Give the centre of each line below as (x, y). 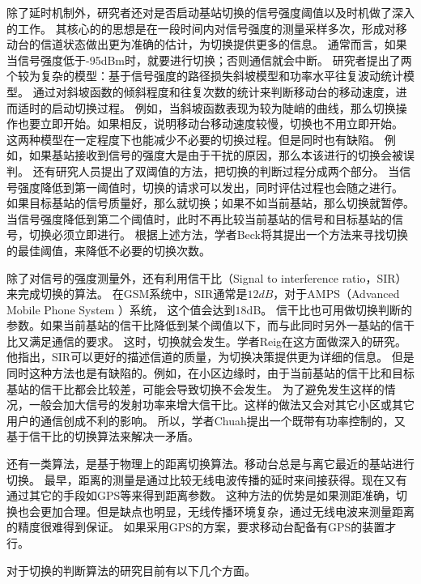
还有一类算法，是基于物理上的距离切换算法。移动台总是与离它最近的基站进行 (210, 464)
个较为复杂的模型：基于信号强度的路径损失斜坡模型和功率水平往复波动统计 (205, 76)
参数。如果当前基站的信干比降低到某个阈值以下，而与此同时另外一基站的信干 (210, 325)
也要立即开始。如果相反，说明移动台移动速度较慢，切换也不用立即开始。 (210, 124)
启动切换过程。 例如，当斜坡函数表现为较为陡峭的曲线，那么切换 (223, 107)
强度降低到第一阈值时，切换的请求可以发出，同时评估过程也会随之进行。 (210, 187)
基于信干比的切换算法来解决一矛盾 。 (103, 436)
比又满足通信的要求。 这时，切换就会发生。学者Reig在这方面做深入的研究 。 (207, 341)
